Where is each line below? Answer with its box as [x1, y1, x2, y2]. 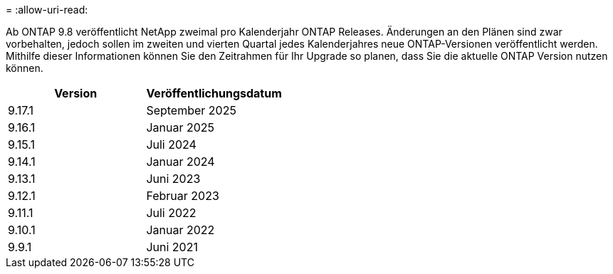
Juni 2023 [146, 172, 201, 186]
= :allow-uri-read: [6, 4, 88, 16]
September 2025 [146, 103, 236, 117]
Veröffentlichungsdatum [146, 86, 282, 100]
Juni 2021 [146, 240, 198, 254]
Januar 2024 [146, 154, 215, 169]
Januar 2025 [146, 120, 215, 135]
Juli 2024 [146, 137, 197, 152]
